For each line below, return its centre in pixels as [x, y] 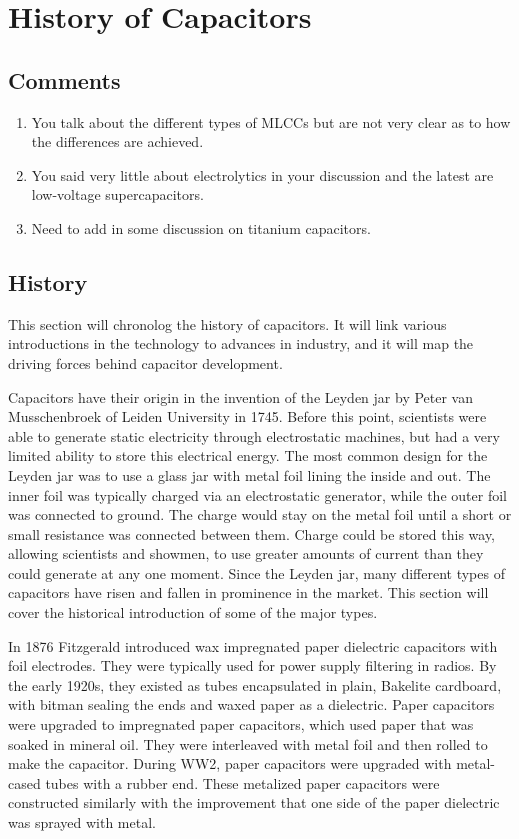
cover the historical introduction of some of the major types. [193, 612]
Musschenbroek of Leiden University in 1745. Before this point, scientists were [247, 416]
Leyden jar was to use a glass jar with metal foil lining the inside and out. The [249, 474]
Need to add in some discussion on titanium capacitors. [201, 227]
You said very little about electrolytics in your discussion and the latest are [262, 174]
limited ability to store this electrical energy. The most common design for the [248, 455]
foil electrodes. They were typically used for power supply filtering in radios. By [252, 665]
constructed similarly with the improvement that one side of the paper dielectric [254, 802]
